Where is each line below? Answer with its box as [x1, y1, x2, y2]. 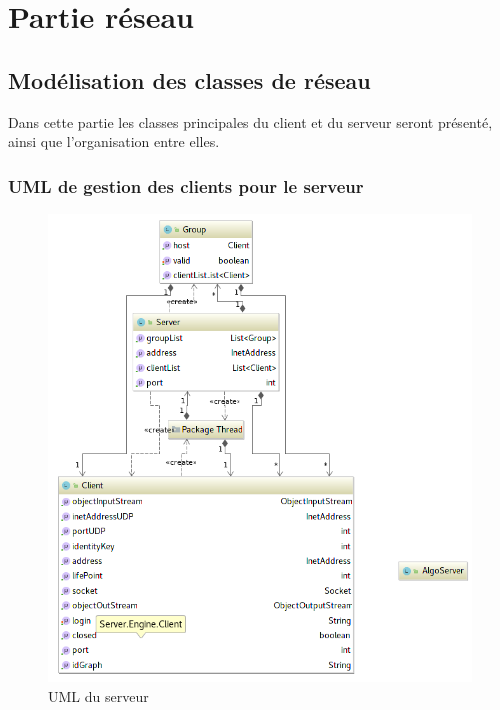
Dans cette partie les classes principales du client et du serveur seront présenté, [8, 111, 493, 132]
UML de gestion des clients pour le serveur [8, 173, 364, 198]
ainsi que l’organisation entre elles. [8, 131, 220, 152]
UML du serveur [48, 686, 149, 707]
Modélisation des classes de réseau [8, 64, 371, 95]
